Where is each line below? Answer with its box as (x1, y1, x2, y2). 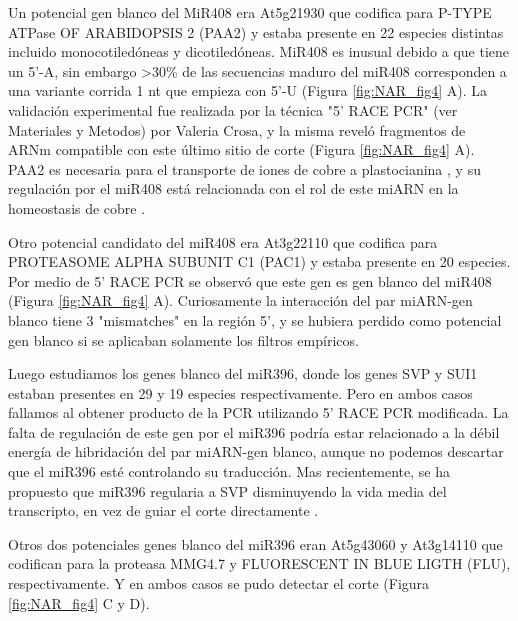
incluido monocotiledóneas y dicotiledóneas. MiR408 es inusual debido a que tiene (8, 41, 510, 62)
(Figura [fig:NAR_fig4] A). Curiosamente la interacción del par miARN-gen (8, 290, 473, 311)
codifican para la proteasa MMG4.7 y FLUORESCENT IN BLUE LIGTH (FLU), (8, 553, 511, 574)
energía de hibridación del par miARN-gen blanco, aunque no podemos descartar (8, 441, 504, 462)
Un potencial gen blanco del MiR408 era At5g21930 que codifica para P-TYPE (8, 2, 492, 22)
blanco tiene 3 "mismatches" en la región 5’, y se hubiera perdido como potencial (8, 309, 502, 330)
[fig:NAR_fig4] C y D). (8, 592, 150, 613)
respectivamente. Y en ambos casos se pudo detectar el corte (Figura (8, 573, 430, 594)
